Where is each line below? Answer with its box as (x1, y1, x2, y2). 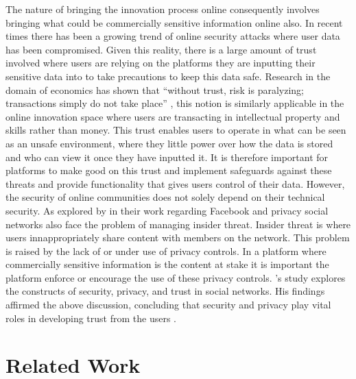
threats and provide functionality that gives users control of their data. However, (5, 176, 345, 191)
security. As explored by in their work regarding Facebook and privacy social (5, 203, 329, 217)
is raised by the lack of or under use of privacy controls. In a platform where (5, 243, 327, 258)
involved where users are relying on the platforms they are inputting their (5, 56, 316, 70)
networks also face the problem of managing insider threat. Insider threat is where (5, 217, 351, 231)
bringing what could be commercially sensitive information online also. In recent (5, 15, 343, 29)
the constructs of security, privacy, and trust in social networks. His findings (5, 284, 325, 298)
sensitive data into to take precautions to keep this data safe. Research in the (5, 69, 331, 83)
